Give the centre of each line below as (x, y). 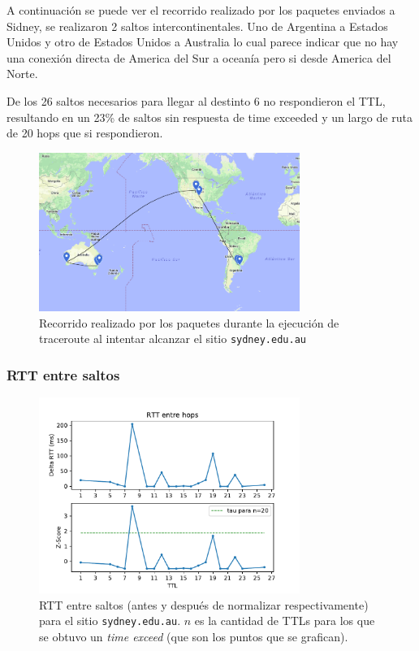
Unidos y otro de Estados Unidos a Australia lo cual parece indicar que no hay (203, 42)
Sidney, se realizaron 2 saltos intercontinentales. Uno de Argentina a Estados (197, 26)
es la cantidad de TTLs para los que (285, 621)
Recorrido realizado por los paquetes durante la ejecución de (189, 322)
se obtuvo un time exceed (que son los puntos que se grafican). (194, 636)
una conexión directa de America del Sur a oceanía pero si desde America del (199, 57)
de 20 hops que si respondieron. (85, 133)
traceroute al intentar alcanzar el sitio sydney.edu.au (173, 339)
